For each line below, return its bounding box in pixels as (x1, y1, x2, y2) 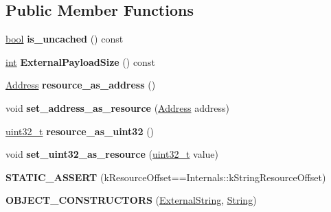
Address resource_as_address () (5, 78, 156, 92)
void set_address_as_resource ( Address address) (5, 100, 229, 115)
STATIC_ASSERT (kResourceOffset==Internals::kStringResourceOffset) (5, 169, 326, 184)
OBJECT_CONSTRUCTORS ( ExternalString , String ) (5, 193, 257, 207)
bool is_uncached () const (5, 32, 124, 46)
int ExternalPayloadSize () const (5, 54, 155, 69)
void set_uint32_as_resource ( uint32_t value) (5, 147, 219, 161)
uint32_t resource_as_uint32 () (5, 123, 155, 138)
